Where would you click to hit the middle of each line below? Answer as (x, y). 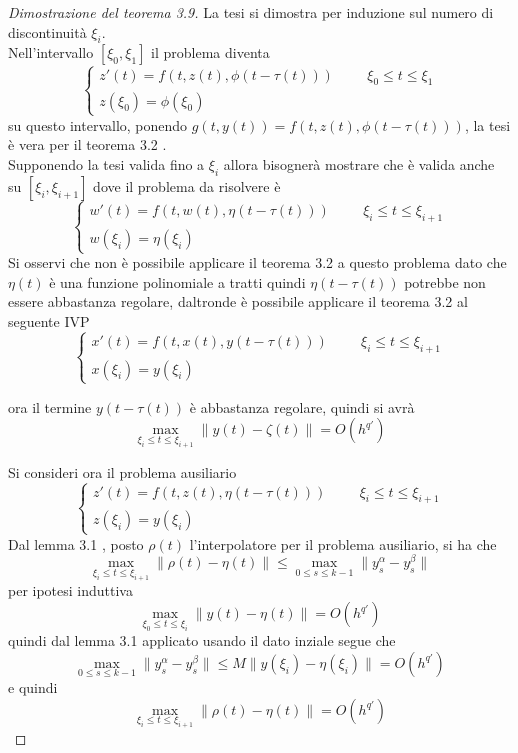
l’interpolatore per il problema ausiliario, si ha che (343, 543)
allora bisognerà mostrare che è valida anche (359, 163)
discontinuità (47, 31)
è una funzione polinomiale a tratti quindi (177, 281)
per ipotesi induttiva (70, 590)
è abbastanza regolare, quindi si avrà (302, 406)
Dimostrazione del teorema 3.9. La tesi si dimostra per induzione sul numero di (251, 12)
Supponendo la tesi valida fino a (106, 163)
